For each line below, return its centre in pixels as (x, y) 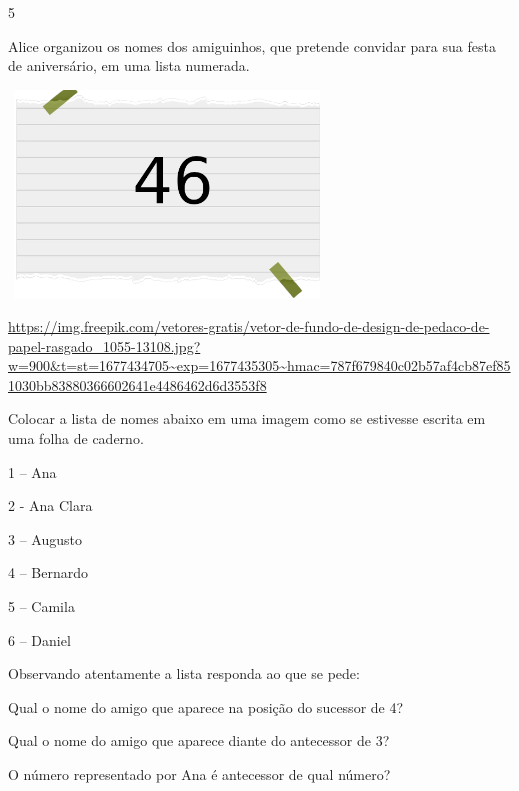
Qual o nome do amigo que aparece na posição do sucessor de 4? (206, 706)
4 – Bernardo (48, 572)
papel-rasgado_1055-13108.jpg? (104, 345)
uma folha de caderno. (76, 438)
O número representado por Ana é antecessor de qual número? (199, 773)
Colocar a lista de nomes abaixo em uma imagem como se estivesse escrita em (247, 418)
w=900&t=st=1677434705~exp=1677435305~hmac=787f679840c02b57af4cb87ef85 (259, 365)
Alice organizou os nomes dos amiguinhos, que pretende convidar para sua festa (252, 45)
